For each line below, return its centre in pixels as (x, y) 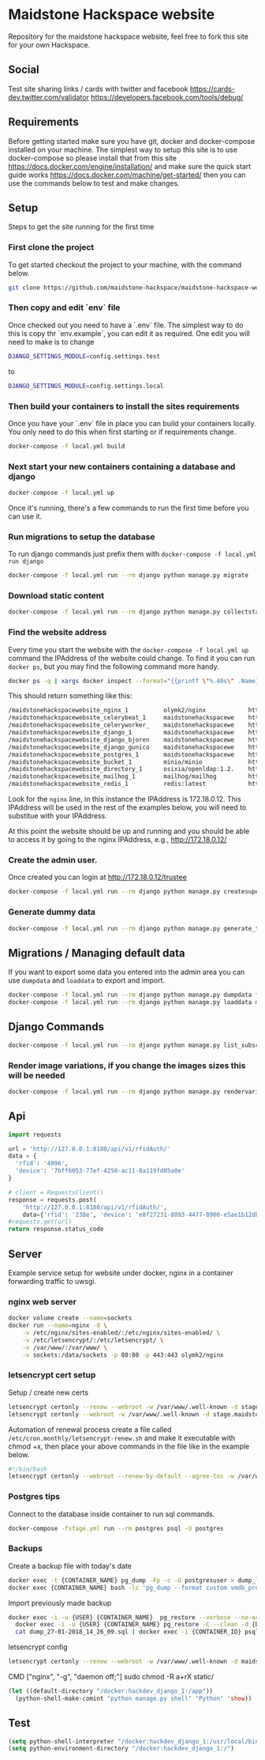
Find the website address (58, 633)
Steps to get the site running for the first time (81, 227)
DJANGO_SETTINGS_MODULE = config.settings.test (84, 356)
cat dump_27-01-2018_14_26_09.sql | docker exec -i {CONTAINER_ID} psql (137, 1632)
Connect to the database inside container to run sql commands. (112, 1514)
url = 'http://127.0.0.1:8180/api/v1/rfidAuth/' (90, 1149)
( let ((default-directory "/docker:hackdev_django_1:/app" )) (111, 1691)
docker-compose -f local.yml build (67, 446)
